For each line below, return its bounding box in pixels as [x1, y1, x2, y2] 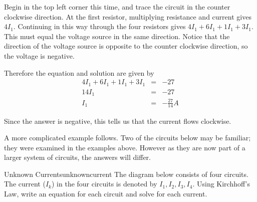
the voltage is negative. [4, 50, 75, 61]
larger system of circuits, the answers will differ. [4, 152, 151, 162]
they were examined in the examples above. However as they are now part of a [4, 142, 245, 152]
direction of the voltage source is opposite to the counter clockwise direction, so [4, 41, 248, 51]
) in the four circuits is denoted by [51, 178, 157, 189]
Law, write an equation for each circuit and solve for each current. [4, 188, 207, 199]
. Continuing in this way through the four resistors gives [13, 21, 186, 32]
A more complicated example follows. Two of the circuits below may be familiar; [4, 132, 251, 143]
